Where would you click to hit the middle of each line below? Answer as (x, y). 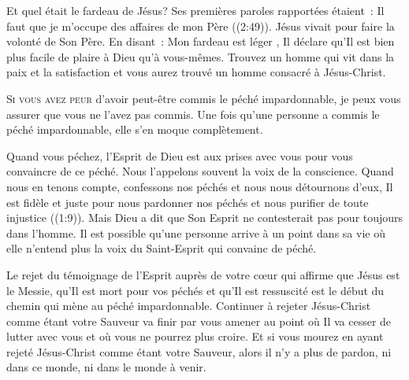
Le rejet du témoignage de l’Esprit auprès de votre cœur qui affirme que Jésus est (203, 274)
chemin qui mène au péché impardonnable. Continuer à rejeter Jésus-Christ (189, 306)
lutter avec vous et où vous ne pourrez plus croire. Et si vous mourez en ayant (195, 336)
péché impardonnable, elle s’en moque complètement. (135, 129)
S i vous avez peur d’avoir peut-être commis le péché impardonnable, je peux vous (204, 98)
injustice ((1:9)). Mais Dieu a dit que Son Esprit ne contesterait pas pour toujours (205, 218)
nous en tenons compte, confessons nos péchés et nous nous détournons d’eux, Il (200, 186)
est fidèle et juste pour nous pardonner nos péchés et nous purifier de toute (188, 202)
